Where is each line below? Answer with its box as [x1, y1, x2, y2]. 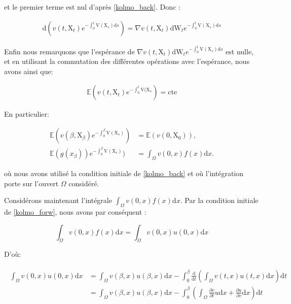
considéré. [68, 178, 99, 188]
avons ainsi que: [4, 65, 53, 76]
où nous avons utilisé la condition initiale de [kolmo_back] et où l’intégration [4, 167, 244, 178]
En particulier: [4, 109, 49, 119]
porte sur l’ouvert [4, 178, 59, 188]
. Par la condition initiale [180, 195, 259, 206]
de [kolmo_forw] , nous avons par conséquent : [4, 206, 147, 217]
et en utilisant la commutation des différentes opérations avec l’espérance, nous [4, 56, 249, 66]
